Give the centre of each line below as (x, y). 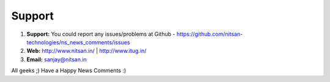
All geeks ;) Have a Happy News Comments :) (69, 70)
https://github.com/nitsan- (210, 34)
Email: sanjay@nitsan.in (57, 59)
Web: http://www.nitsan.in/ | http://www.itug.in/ (86, 51)
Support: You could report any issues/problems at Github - (101, 34)
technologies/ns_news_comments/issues (79, 42)
